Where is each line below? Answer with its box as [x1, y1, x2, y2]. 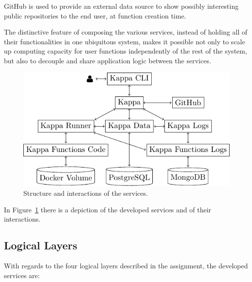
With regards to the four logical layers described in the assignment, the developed [4, 261, 248, 271]
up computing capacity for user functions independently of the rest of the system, [4, 46, 247, 56]
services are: [4, 270, 40, 280]
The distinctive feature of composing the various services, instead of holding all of [4, 27, 248, 37]
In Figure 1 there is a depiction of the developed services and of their [4, 204, 212, 214]
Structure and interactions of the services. [23, 188, 148, 198]
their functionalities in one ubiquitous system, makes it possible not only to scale [4, 36, 245, 46]
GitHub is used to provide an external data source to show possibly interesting [4, 1, 239, 11]
